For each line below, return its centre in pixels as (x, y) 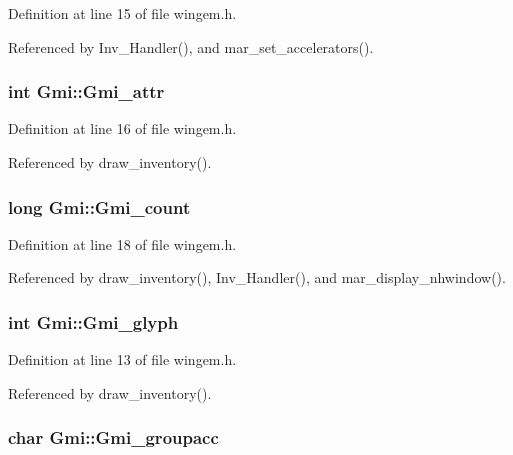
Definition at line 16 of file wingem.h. (122, 128)
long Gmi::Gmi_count (99, 206)
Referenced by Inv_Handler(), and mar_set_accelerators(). (191, 46)
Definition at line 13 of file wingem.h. (122, 359)
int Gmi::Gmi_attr (86, 91)
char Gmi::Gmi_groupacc (113, 437)
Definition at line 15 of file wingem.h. (122, 13)
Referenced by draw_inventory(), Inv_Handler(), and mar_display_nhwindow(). (257, 277)
